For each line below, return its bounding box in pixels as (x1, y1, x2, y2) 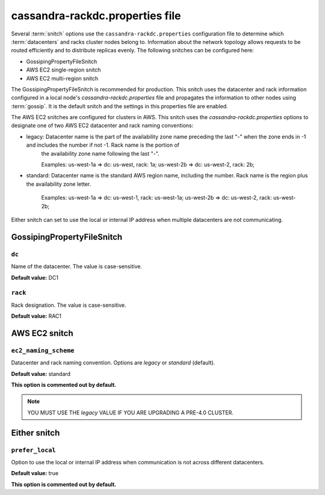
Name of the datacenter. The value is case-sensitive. (11, 263, 143, 270)
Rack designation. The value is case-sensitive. (11, 301, 126, 309)
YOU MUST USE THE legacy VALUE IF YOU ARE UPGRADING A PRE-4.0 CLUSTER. (27, 409, 234, 416)
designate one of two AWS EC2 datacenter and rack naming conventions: (11, 122, 194, 129)
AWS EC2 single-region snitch (26, 66, 101, 73)
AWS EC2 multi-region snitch (26, 75, 99, 82)
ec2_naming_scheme (11, 346, 75, 354)
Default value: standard (11, 370, 71, 377)
